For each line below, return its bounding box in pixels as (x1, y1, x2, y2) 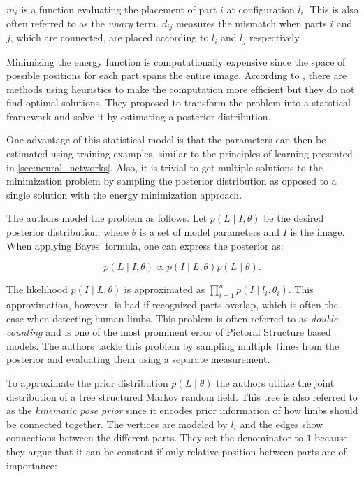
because (314, 430, 348, 445)
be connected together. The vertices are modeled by (6, 416, 228, 431)
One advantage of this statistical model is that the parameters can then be (6, 132, 326, 147)
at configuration (226, 2, 295, 16)
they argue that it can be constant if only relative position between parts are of (6, 443, 347, 458)
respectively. (249, 30, 302, 45)
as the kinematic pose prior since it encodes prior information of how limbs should (6, 403, 358, 418)
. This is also (303, 2, 358, 16)
